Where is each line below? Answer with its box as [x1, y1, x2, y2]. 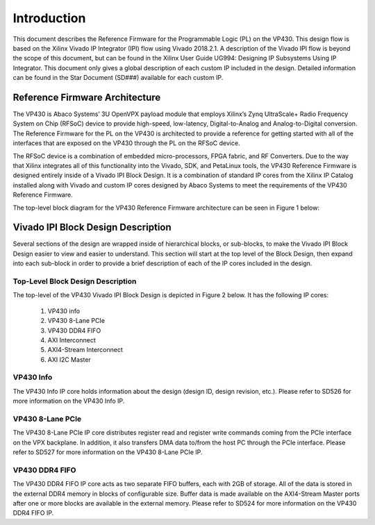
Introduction [12, 10, 86, 26]
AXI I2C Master [47, 355, 92, 364]
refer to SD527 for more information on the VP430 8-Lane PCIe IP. [12, 448, 203, 456]
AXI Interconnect [47, 335, 97, 344]
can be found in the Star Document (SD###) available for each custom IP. [12, 74, 224, 82]
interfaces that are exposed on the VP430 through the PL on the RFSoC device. [12, 139, 240, 147]
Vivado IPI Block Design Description [12, 222, 172, 233]
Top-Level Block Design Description [12, 276, 137, 286]
